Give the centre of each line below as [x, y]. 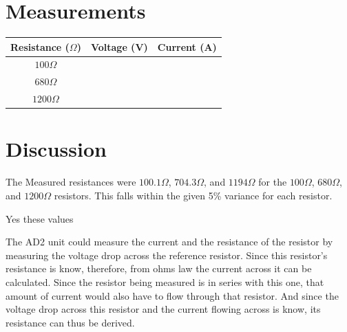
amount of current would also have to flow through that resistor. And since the [172, 295]
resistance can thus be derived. [70, 322]
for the [273, 182]
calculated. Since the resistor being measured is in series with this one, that [165, 281]
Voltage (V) [119, 46]
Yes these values [40, 218]
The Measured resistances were [71, 182]
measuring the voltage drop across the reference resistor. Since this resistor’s [167, 255]
